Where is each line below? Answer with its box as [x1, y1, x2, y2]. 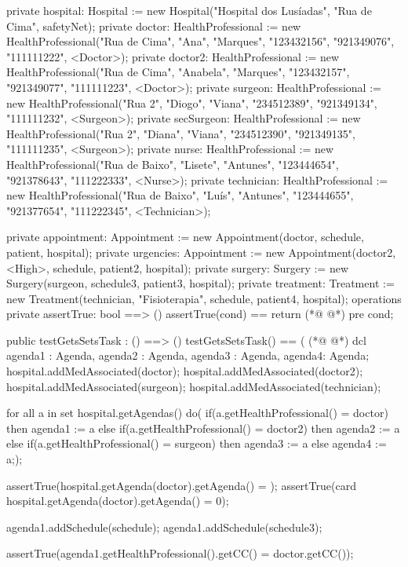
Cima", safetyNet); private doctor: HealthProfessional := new [6, 17, 301, 34]
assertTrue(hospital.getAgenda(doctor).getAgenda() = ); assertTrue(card [6, 477, 356, 493]
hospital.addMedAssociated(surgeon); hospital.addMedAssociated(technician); [6, 378, 381, 394]
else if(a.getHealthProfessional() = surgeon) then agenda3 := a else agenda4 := [6, 435, 387, 452]
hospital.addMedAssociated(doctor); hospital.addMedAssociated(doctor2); [6, 363, 363, 379]
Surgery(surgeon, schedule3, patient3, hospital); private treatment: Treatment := [6, 275, 395, 291]
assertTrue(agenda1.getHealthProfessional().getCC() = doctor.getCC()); [6, 545, 354, 562]
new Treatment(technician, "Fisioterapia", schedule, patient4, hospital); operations [6, 290, 402, 306]
